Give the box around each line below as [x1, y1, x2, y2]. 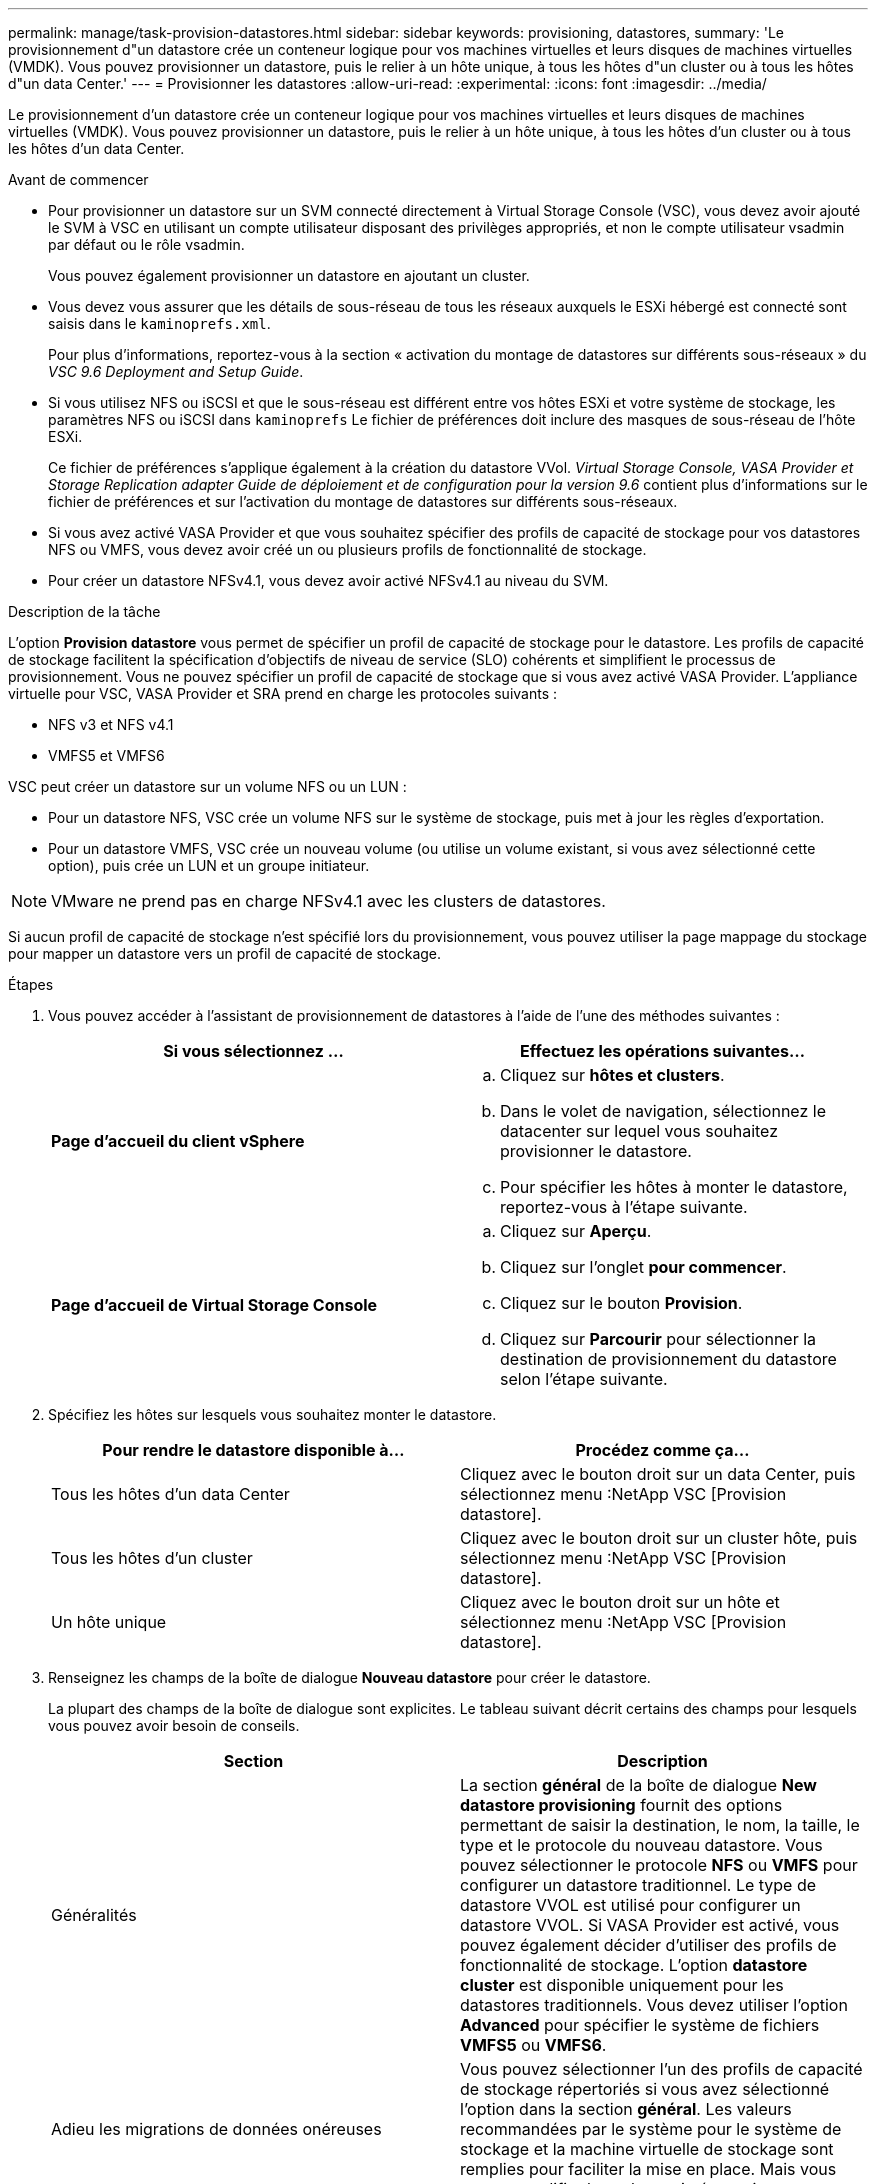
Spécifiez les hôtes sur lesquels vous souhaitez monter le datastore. [48, 1406, 497, 1423]
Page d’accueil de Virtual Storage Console [51, 1295, 378, 1315]
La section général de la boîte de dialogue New [460, 1775, 817, 1795]
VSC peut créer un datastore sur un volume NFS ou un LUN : [8, 778, 407, 795]
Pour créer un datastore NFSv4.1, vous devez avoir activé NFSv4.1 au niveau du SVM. [48, 572, 609, 589]
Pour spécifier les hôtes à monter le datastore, [500, 1177, 848, 1197]
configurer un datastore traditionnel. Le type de [460, 1875, 817, 1895]
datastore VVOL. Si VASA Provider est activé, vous [460, 1915, 840, 1935]
